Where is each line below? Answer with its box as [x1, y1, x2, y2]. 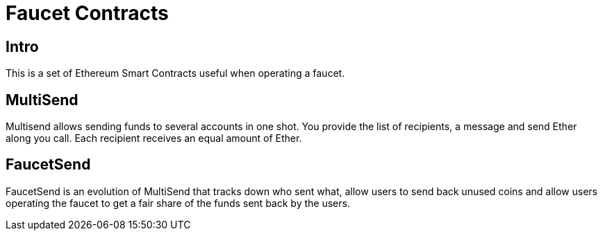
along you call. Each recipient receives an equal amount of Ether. [6, 132, 302, 145]
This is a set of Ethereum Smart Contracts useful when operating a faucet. [6, 67, 345, 80]
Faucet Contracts [6, 1, 169, 25]
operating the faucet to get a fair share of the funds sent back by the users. [6, 197, 350, 209]
